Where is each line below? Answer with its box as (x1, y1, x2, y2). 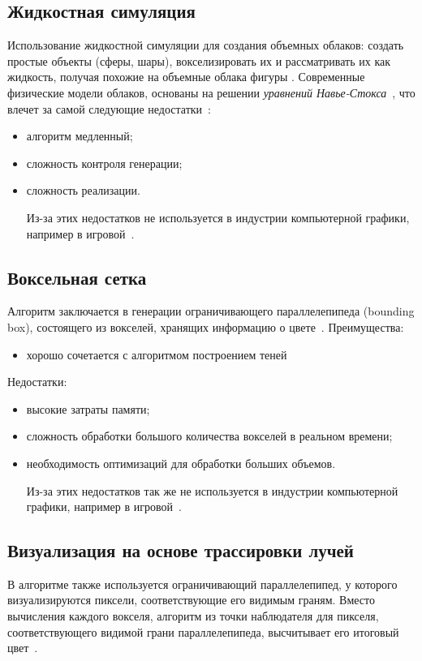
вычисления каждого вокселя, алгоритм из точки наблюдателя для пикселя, (7, 607, 379, 625)
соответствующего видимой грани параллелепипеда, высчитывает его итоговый (7, 623, 399, 640)
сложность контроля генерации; (26, 154, 183, 171)
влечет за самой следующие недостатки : (7, 100, 211, 117)
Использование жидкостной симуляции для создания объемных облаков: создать (7, 36, 404, 54)
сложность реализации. (26, 182, 140, 199)
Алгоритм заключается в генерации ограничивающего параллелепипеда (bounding (7, 303, 415, 320)
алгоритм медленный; (26, 127, 133, 144)
